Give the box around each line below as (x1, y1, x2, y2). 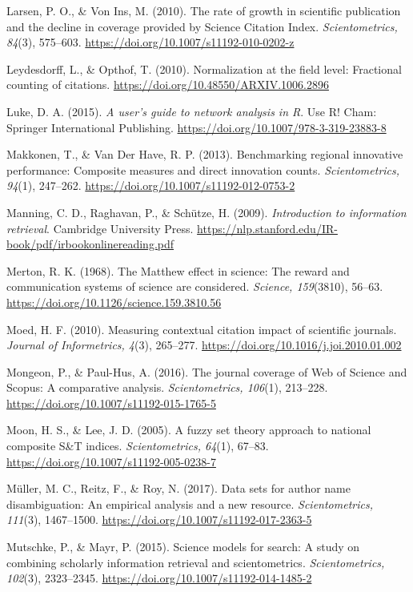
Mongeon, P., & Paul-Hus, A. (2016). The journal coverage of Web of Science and (6, 363, 407, 380)
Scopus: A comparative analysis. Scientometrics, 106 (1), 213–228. (6, 379, 328, 396)
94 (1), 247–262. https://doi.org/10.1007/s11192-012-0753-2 (6, 177, 295, 194)
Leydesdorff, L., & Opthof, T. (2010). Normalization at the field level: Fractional (6, 60, 402, 77)
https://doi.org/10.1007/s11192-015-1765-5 (6, 394, 216, 411)
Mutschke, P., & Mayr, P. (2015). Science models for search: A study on (6, 538, 360, 555)
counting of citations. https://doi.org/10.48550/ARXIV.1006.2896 (6, 76, 329, 93)
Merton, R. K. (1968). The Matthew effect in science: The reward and (6, 262, 350, 279)
